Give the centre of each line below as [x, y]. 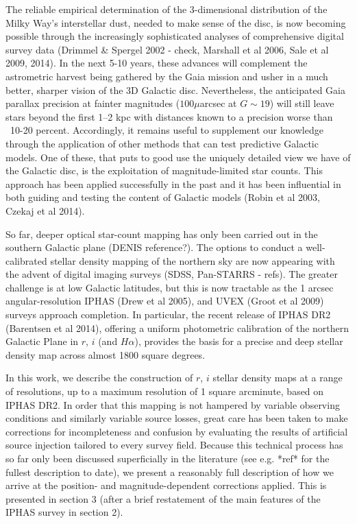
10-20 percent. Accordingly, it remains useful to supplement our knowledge [167, 130]
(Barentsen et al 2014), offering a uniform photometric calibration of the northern [177, 327]
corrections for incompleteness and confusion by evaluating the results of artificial [177, 431]
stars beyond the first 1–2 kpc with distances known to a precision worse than [169, 116]
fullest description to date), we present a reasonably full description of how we [170, 472]
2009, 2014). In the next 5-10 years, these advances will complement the [157, 63]
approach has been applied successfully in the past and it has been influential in [173, 183]
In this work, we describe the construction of [99, 378]
